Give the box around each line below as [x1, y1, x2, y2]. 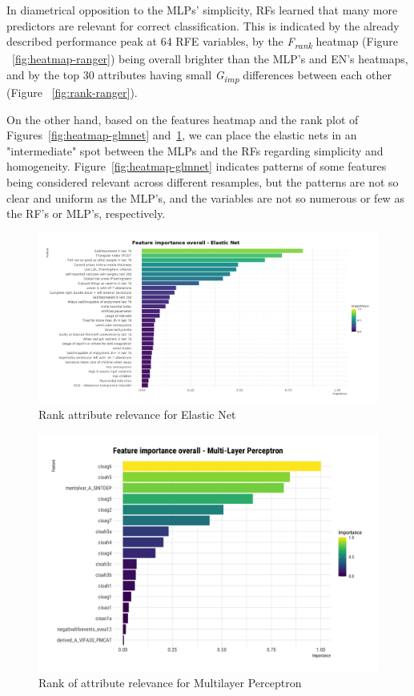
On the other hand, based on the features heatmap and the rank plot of [6, 111, 359, 127]
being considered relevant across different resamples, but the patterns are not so [6, 174, 399, 190]
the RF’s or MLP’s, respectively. [6, 205, 166, 222]
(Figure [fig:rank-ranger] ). [6, 84, 138, 101]
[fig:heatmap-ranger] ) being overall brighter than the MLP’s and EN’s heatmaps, [12, 50, 408, 67]
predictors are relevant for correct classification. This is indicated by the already [6, 17, 400, 34]
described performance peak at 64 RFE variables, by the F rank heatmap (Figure [6, 33, 399, 51]
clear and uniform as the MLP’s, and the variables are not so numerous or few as [6, 189, 404, 206]
